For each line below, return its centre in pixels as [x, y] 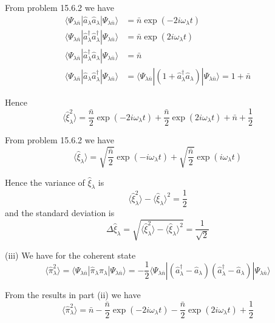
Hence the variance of [45, 182]
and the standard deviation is [60, 213]
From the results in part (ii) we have [73, 294]
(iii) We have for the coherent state [70, 255]
